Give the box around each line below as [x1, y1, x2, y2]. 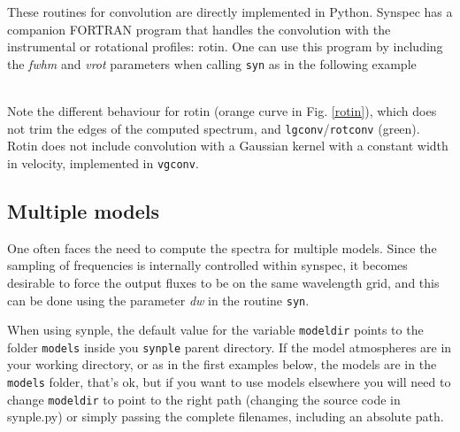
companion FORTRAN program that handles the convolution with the [7, 19, 391, 38]
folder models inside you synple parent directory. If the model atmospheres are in [7, 337, 452, 356]
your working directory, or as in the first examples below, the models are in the [7, 355, 437, 374]
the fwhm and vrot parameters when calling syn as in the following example [7, 54, 417, 73]
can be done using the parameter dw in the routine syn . [7, 290, 310, 309]
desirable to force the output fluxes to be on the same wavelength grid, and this [7, 273, 440, 291]
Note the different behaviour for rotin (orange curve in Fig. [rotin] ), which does [7, 102, 437, 120]
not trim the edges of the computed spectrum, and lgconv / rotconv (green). [7, 119, 420, 137]
